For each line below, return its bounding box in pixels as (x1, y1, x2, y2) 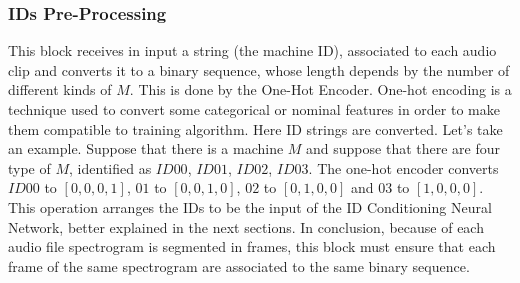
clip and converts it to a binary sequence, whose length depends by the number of (8, 59, 510, 80)
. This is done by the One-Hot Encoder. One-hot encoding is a (129, 79, 512, 100)
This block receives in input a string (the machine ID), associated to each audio (8, 40, 497, 61)
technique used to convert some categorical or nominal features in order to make (8, 99, 500, 119)
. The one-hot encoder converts (308, 157, 499, 178)
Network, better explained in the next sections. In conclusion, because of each (8, 216, 484, 237)
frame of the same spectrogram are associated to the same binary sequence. (8, 255, 470, 276)
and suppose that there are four (306, 138, 501, 159)
